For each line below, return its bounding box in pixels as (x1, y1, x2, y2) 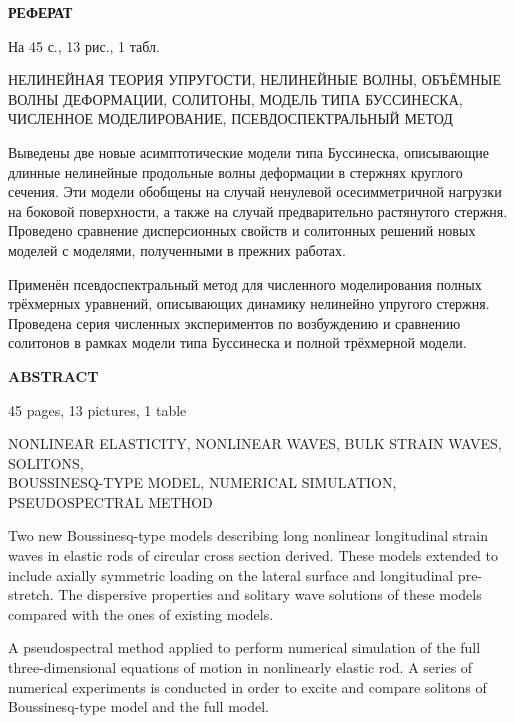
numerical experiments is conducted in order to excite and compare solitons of (8, 676, 487, 697)
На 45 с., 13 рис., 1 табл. (8, 35, 160, 56)
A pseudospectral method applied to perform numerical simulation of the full (8, 637, 481, 658)
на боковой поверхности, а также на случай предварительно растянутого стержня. (8, 200, 508, 221)
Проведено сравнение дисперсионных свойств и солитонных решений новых (8, 220, 476, 241)
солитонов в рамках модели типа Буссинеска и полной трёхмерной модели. (8, 332, 467, 353)
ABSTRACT (8, 365, 99, 386)
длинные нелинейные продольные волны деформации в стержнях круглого (8, 161, 463, 182)
